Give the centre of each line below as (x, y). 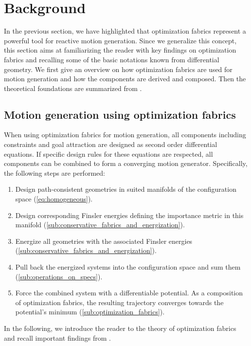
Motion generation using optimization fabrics (120, 114)
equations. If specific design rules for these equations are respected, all (108, 154)
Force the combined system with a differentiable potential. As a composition (129, 293)
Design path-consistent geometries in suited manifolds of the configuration (126, 189)
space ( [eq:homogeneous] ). (54, 199)
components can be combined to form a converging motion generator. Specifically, (126, 163)
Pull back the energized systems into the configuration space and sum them (128, 267)
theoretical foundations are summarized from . (73, 88)
